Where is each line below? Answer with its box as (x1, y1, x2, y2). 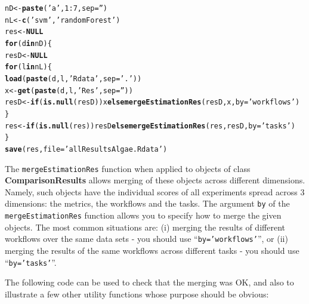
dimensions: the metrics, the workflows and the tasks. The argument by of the (5, 197, 290, 210)
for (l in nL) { (5, 63, 52, 72)
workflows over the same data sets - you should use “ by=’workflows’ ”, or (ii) (5, 232, 288, 245)
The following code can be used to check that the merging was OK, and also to (5, 276, 294, 288)
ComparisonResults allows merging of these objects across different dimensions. (5, 174, 305, 186)
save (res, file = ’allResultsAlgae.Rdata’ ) (5, 145, 168, 153)
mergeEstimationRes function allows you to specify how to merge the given (5, 209, 282, 222)
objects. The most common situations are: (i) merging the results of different (5, 220, 285, 233)
